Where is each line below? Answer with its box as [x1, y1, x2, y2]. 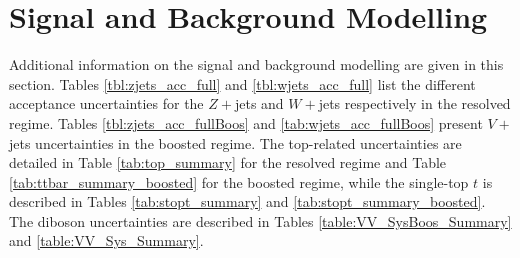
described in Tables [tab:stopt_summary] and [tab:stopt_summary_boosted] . [9, 191, 486, 212]
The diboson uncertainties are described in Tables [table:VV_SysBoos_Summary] [9, 210, 512, 231]
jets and [234, 93, 284, 114]
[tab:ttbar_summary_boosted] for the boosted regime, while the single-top [9, 171, 469, 192]
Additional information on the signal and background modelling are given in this [9, 54, 504, 75]
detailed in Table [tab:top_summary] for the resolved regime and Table [9, 152, 447, 173]
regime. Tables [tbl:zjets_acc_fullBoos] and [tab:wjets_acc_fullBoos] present [9, 112, 483, 133]
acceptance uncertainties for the [9, 93, 204, 114]
